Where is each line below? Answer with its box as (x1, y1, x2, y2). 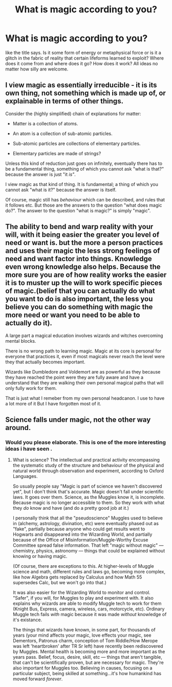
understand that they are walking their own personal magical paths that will (5, 379, 164, 386)
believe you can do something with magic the (5, 303, 153, 311)
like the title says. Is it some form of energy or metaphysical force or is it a (5, 49, 161, 55)
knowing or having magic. (12, 553, 68, 560)
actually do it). (5, 319, 53, 327)
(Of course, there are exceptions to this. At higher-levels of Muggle (12, 563, 155, 569)
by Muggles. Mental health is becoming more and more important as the (12, 648, 165, 655)
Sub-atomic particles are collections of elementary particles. (12, 140, 141, 146)
